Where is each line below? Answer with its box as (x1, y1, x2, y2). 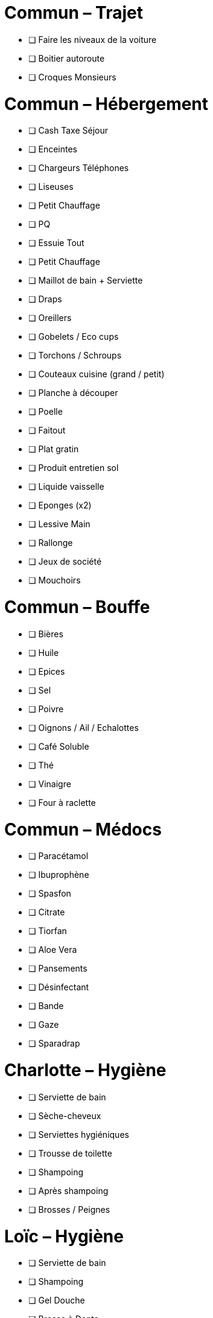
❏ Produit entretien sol (28, 463, 119, 473)
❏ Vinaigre (28, 778, 71, 789)
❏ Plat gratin (28, 444, 79, 455)
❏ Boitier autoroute (28, 53, 105, 63)
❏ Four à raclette (28, 797, 96, 808)
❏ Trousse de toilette (28, 1148, 112, 1158)
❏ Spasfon (28, 888, 71, 899)
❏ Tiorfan (28, 926, 67, 937)
